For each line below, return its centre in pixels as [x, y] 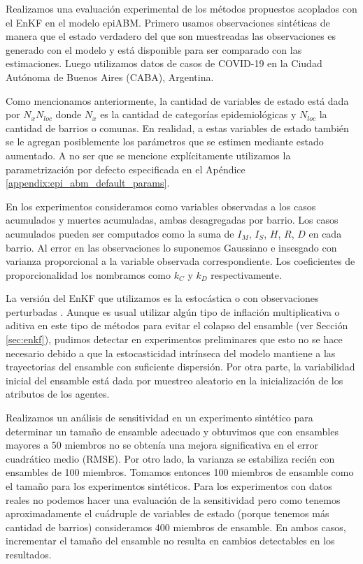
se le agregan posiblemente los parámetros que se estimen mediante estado [165, 142]
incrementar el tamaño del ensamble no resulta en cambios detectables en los [170, 541]
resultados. [29, 554]
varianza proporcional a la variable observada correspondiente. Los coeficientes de [180, 261]
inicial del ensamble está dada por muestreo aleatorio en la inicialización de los [175, 380]
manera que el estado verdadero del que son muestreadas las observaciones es [171, 36]
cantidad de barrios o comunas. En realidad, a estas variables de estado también [177, 128]
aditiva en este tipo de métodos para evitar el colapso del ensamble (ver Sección [177, 325]
